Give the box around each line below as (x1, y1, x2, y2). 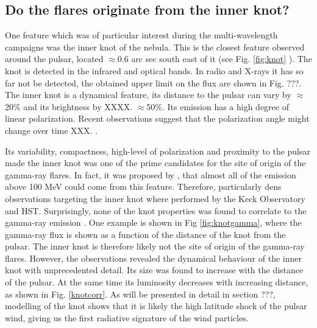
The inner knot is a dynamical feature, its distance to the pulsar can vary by (5, 88, 291, 101)
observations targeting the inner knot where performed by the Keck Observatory (5, 192, 305, 204)
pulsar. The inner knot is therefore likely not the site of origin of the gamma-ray (5, 240, 305, 253)
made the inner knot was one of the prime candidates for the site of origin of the (5, 156, 306, 169)
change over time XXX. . (5, 124, 98, 136)
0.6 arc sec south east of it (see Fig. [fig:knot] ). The (117, 52, 312, 65)
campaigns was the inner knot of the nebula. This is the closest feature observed (5, 40, 305, 53)
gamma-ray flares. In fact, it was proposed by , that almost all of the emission (5, 168, 296, 181)
